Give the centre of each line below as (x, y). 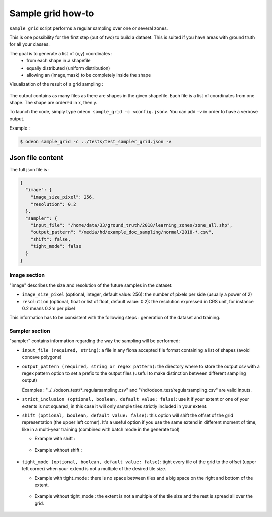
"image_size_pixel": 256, (62, 197)
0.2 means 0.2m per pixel (48, 308)
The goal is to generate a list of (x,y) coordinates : (61, 53)
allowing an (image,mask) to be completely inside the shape (89, 75)
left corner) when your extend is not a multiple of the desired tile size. (94, 469)
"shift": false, (50, 239)
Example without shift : (58, 450)
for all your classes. (30, 44)
